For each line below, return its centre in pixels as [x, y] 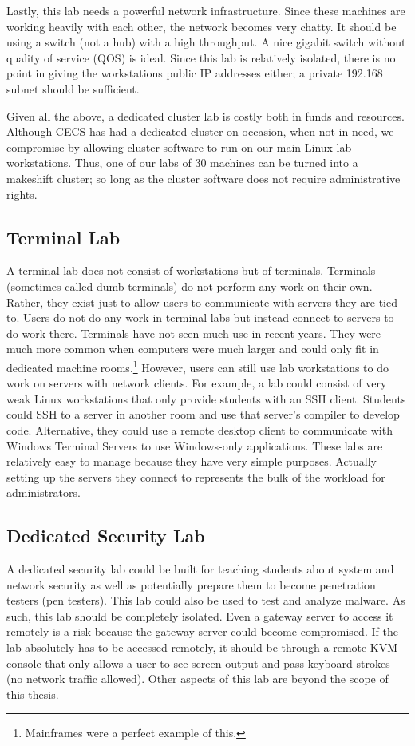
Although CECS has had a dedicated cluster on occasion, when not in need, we [200, 131]
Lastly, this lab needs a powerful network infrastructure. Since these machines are [206, 10]
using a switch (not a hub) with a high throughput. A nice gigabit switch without [206, 42]
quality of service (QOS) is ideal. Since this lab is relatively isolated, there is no [201, 57]
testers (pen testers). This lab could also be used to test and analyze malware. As [206, 600]
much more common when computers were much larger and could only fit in [193, 349]
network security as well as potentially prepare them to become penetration [191, 584]
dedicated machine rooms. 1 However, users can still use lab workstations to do [198, 366]
